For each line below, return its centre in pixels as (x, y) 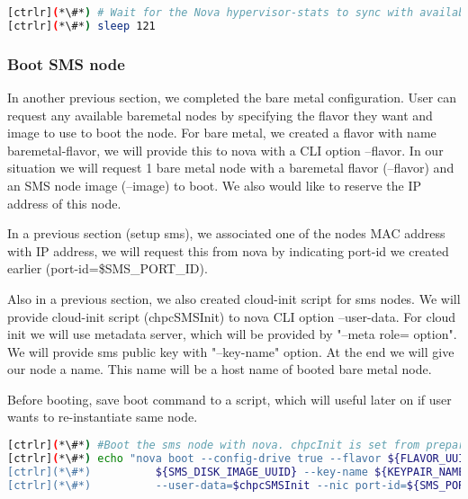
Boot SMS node (66, 63)
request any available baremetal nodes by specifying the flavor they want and (220, 115)
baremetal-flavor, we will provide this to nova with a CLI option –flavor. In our (225, 150)
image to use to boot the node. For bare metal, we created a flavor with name (222, 133)
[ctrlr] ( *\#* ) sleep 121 (81, 26)
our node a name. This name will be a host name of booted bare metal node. (220, 369)
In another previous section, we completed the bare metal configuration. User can (232, 97)
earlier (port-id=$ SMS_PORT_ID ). (108, 268)
